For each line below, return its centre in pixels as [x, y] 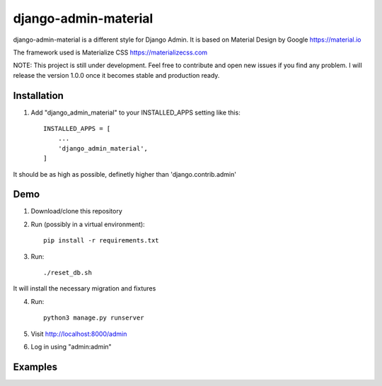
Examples [35, 367]
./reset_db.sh [68, 273]
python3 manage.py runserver [94, 318]
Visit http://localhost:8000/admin [79, 334]
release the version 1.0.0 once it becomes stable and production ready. [116, 75]
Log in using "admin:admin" [71, 347]
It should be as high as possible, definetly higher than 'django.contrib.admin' [125, 174]
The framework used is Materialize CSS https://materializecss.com [110, 52]
